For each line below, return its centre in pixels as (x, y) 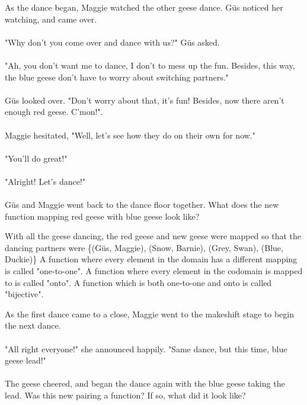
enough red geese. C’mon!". (54, 112)
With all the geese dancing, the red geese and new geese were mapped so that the (153, 236)
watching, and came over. (51, 19)
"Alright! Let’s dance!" (45, 181)
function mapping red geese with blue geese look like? (102, 216)
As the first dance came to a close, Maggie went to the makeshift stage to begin (149, 314)
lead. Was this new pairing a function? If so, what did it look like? (125, 395)
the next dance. (33, 325)
